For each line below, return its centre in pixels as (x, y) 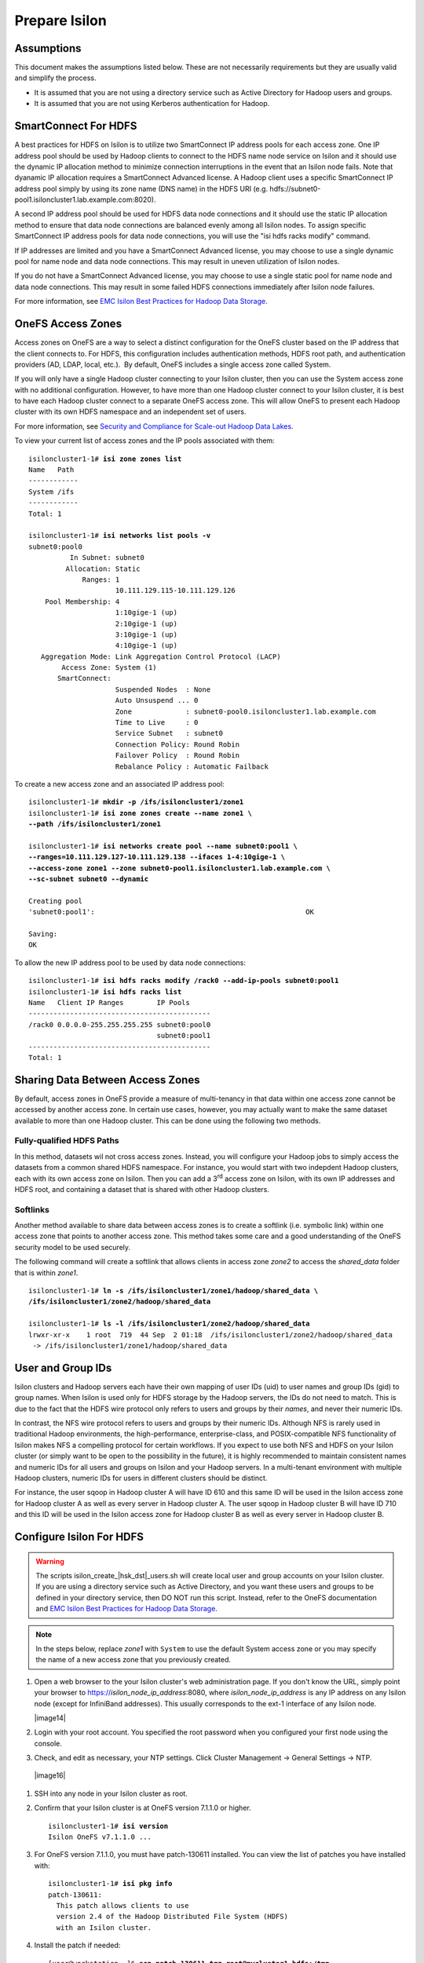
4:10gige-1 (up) (146, 645)
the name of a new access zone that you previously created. (133, 1660)
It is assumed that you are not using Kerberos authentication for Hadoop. (152, 104)
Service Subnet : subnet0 (169, 733)
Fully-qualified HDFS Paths (67, 1141)
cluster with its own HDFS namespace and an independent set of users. (130, 411)
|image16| (50, 1775)
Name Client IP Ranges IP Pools (109, 1002)
